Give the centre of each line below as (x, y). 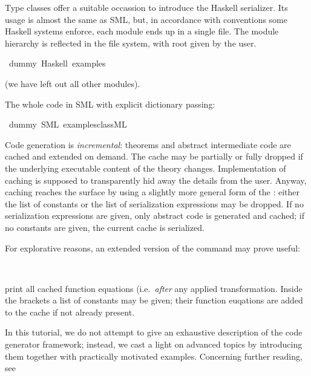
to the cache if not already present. (70, 312)
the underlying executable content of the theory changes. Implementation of (146, 168)
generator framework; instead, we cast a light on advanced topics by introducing (154, 344)
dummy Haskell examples (57, 63)
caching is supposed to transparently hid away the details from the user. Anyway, (156, 180)
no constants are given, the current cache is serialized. (105, 227)
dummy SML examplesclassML (68, 124)
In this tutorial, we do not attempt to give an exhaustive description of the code (154, 332)
